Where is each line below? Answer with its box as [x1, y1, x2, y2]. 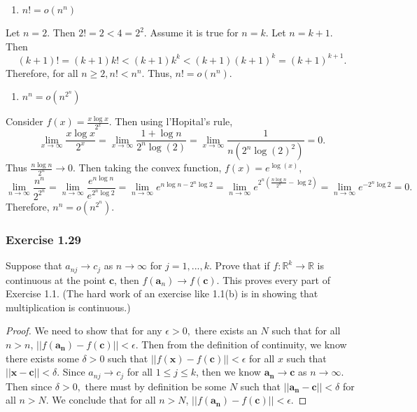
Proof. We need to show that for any [6, 323, 162, 338]
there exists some [6, 350, 79, 365]
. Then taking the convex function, [73, 160, 222, 175]
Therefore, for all [6, 65, 78, 80]
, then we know [196, 364, 261, 379]
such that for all [271, 323, 341, 338]
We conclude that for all [52, 392, 156, 407]
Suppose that [6, 258, 62, 273]
